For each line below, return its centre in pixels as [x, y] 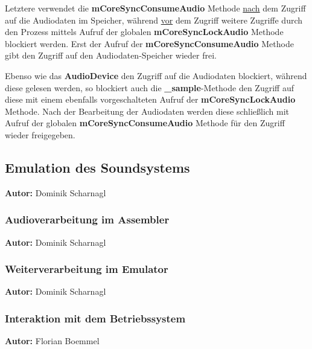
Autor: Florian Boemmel [52, 341]
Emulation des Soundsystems [97, 167]
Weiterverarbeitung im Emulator [87, 269]
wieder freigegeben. [40, 134]
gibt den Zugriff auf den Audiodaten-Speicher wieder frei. [111, 55]
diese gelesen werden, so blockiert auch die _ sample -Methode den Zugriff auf [149, 87]
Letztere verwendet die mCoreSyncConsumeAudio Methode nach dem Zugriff [155, 8]
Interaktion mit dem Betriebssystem [95, 318]
